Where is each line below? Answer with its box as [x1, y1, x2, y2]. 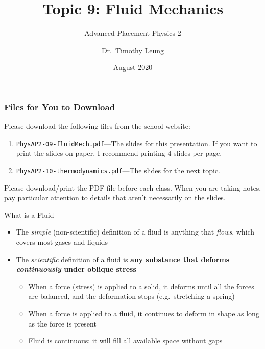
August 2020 [113, 62, 153, 73]
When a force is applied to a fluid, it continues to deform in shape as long [28, 308, 259, 319]
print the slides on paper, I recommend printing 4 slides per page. [16, 148, 222, 158]
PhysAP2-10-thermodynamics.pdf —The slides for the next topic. [16, 165, 220, 176]
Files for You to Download [4, 100, 115, 113]
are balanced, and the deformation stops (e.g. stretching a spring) [28, 291, 235, 301]
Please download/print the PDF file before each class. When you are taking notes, [4, 182, 261, 193]
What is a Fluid [4, 209, 54, 220]
